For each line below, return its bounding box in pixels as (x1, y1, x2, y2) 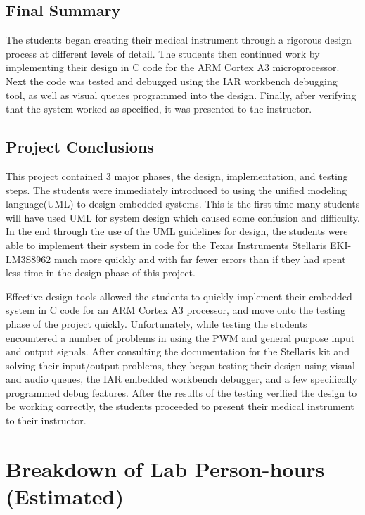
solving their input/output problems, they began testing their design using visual (6, 357, 355, 372)
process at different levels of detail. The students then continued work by (6, 46, 320, 61)
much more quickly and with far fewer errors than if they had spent (54, 251, 346, 266)
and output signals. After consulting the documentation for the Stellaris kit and (6, 344, 350, 359)
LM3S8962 (6, 251, 51, 266)
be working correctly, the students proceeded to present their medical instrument (6, 399, 354, 414)
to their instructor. (6, 413, 87, 428)
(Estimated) (6, 482, 124, 511)
